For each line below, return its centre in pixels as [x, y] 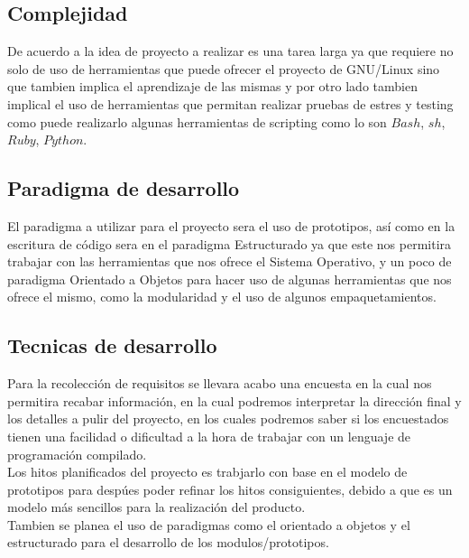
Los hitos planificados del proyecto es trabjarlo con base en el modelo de [207, 472]
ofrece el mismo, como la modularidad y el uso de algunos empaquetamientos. [222, 297]
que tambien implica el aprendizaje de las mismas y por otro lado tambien [212, 86]
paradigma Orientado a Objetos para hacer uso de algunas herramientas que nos [230, 279]
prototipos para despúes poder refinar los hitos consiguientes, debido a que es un [230, 489]
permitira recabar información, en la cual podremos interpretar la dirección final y [234, 400]
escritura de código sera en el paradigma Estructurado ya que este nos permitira [230, 243]
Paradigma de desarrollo [124, 188]
